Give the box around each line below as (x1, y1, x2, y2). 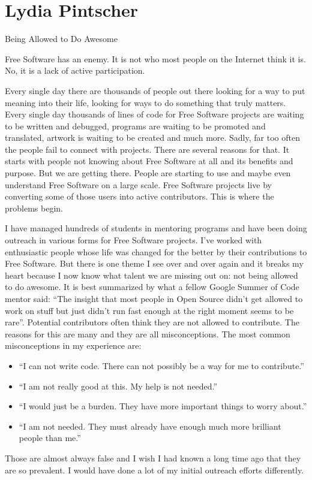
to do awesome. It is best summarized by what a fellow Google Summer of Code (5, 280, 299, 293)
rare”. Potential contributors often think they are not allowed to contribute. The (5, 316, 299, 328)
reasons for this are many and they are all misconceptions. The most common (5, 327, 290, 340)
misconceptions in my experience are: (5, 339, 142, 352)
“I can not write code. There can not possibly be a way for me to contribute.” (19, 359, 304, 372)
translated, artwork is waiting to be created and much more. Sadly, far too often (5, 131, 300, 144)
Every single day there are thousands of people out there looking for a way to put (5, 84, 305, 96)
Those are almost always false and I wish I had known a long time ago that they (5, 451, 301, 464)
